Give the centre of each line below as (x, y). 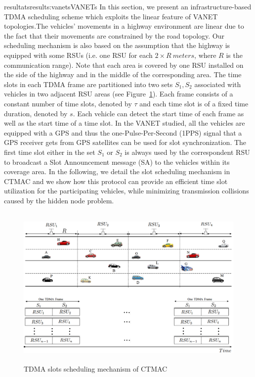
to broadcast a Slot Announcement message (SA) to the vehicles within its (117, 162)
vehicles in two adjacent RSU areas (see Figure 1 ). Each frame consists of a (119, 94)
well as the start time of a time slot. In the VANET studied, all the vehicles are (125, 123)
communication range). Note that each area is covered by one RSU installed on (124, 65)
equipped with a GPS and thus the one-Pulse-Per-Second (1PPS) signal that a (123, 132)
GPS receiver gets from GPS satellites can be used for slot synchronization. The (125, 142)
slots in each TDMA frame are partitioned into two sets (88, 84)
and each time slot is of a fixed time (194, 103)
